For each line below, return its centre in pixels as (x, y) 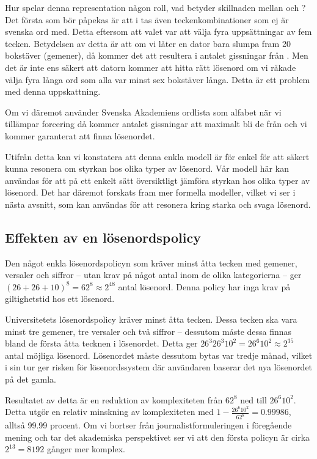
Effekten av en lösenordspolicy (103, 237)
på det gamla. (31, 379)
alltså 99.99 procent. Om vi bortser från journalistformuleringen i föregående (148, 425)
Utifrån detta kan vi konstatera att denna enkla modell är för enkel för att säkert (157, 156)
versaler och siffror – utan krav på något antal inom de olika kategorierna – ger (153, 275)
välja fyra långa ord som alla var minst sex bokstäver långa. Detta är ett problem (158, 79)
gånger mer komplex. (86, 449)
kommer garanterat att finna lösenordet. (80, 135)
